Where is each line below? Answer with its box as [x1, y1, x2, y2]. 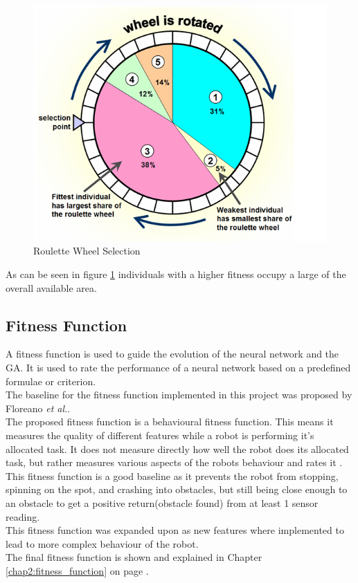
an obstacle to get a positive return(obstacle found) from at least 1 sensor [6, 495, 319, 510]
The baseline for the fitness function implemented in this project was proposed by [6, 387, 352, 402]
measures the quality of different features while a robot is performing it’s [6, 427, 314, 442]
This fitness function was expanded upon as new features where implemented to [6, 523, 344, 537]
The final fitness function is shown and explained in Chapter [6, 550, 262, 564]
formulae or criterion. [6, 373, 96, 388]
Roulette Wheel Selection [33, 243, 141, 258]
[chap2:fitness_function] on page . [6, 563, 149, 577]
